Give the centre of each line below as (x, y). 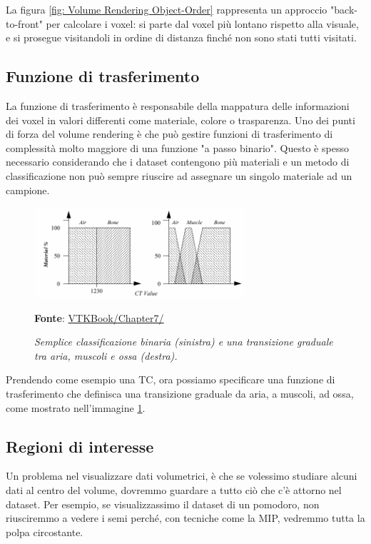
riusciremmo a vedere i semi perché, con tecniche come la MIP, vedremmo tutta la (185, 518)
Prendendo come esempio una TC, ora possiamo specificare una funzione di (171, 379)
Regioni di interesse (80, 446)
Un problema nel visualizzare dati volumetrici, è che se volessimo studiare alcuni (182, 476)
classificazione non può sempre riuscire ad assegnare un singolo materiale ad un (179, 175)
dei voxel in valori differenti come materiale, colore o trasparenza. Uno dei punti (181, 120)
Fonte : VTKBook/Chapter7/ (99, 317)
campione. (28, 190)
